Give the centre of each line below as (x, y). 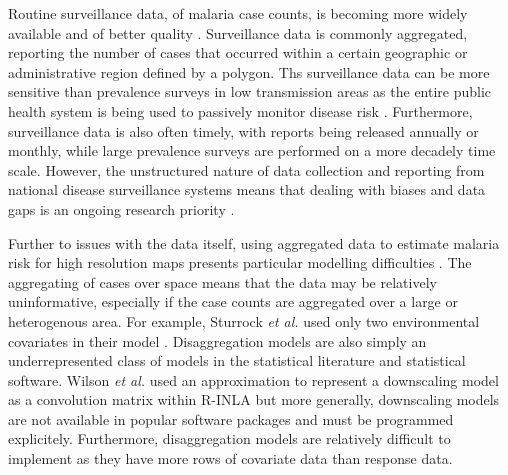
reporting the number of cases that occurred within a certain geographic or (238, 52)
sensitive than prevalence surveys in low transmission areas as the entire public (250, 91)
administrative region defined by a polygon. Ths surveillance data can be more (249, 71)
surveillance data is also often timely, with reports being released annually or (243, 130)
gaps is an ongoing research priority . (121, 208)
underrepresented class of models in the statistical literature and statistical (237, 360)
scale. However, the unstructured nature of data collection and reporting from (246, 169)
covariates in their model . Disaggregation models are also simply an (217, 340)
